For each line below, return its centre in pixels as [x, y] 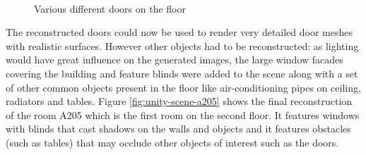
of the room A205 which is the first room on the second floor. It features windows [183, 114]
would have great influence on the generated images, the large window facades [175, 60]
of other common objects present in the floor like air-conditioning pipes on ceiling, [183, 87]
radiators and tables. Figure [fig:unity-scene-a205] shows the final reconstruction [179, 101]
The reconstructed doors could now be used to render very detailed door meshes [179, 32]
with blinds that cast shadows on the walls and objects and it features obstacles [178, 129]
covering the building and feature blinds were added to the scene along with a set [182, 73]
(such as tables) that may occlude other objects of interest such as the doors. [172, 142]
